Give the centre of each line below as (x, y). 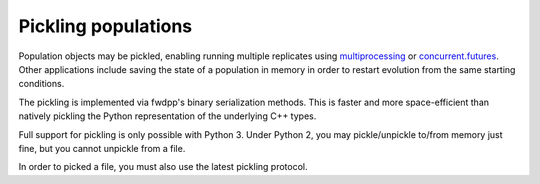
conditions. (41, 84)
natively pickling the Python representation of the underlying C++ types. (167, 116)
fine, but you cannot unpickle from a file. (102, 148)
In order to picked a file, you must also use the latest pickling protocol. (163, 167)
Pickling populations (105, 26)
